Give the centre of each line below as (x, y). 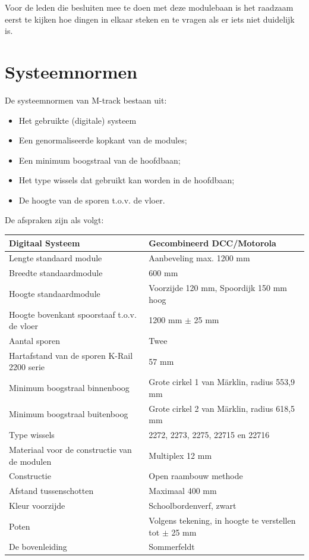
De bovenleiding (38, 547)
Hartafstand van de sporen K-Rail (71, 355)
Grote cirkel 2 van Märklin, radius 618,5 (222, 408)
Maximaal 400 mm (183, 491)
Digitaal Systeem (45, 243)
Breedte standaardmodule (56, 273)
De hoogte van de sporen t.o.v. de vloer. (92, 200)
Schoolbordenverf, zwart (193, 506)
